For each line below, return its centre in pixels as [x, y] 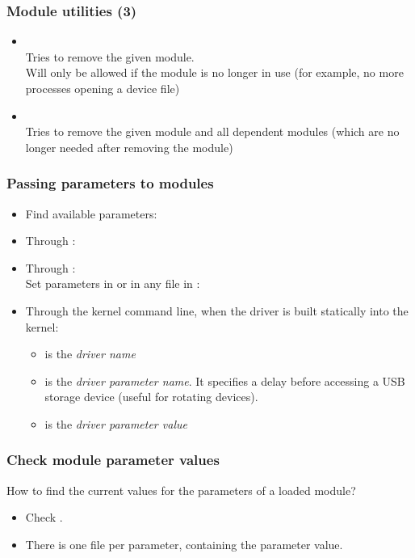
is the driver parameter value [116, 423]
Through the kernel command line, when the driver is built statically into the [217, 310]
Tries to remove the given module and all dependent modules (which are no [212, 131]
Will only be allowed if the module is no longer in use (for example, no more [214, 72]
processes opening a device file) [103, 88]
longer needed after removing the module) [129, 147]
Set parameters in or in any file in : [113, 283]
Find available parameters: [91, 213]
